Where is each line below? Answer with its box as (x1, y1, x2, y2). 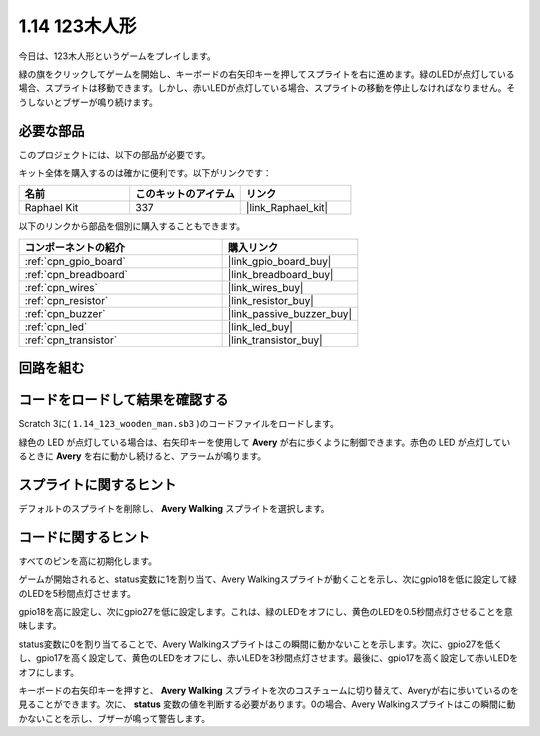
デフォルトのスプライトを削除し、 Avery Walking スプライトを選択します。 (18, 503, 330, 515)
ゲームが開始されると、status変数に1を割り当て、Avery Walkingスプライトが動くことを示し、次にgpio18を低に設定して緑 (18, 573, 517, 585)
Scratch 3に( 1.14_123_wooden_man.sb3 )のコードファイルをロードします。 (18, 418, 339, 430)
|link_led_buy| (227, 320, 294, 334)
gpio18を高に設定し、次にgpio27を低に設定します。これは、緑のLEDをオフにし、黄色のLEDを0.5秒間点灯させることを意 (18, 606, 514, 618)
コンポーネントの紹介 (24, 240, 125, 254)
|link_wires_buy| (227, 280, 304, 294)
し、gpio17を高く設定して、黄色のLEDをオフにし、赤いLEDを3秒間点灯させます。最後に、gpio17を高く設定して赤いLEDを (18, 652, 519, 664)
